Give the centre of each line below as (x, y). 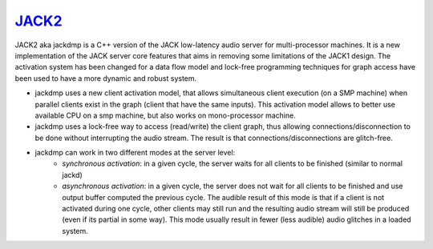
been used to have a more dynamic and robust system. (106, 78)
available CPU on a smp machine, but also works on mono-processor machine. (165, 115)
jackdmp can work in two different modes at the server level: (135, 153)
